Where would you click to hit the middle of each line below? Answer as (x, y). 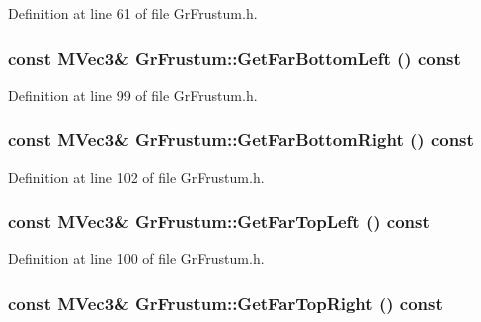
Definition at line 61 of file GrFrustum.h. (133, 13)
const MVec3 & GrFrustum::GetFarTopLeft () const (219, 221)
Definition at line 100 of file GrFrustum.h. (136, 258)
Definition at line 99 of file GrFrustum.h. (133, 94)
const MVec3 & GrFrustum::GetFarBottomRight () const (241, 139)
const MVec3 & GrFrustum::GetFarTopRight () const (225, 302)
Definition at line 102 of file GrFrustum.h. (136, 176)
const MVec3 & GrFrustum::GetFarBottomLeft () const (234, 57)
